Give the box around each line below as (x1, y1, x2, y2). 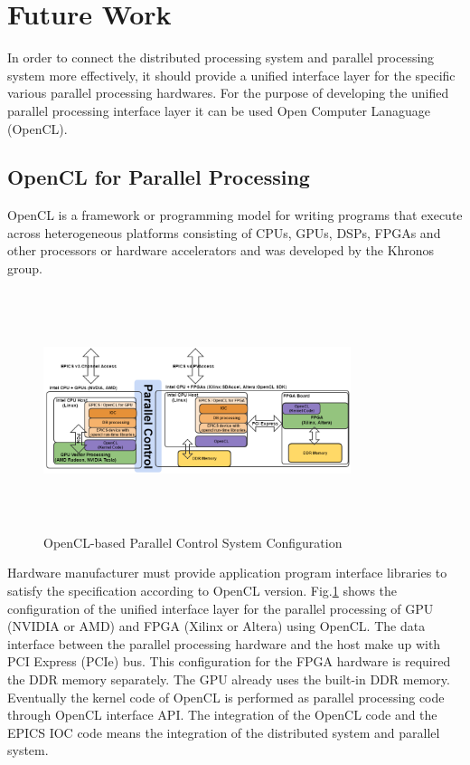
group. (7, 259, 42, 278)
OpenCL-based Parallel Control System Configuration (43, 532, 343, 551)
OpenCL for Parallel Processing (7, 163, 310, 191)
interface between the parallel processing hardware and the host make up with (7, 634, 441, 653)
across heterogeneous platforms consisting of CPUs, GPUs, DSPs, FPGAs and (7, 223, 441, 242)
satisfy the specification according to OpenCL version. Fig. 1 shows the (7, 581, 398, 600)
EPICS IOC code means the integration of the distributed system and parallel (7, 722, 440, 741)
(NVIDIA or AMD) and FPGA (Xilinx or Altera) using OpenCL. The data (7, 617, 426, 636)
